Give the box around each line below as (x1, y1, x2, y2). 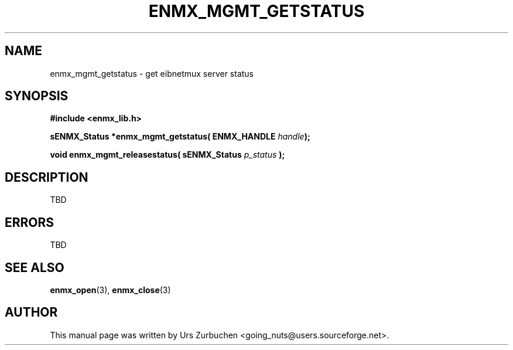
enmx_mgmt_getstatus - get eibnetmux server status (50, 68, 254, 79)
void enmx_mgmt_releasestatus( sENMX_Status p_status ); (50, 149, 285, 160)
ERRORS (5, 215, 54, 230)
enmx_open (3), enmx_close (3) (50, 284, 171, 295)
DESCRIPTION (5, 169, 88, 185)
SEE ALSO (5, 260, 64, 275)
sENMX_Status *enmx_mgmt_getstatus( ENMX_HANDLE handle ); (50, 131, 310, 142)
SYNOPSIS (5, 89, 69, 104)
